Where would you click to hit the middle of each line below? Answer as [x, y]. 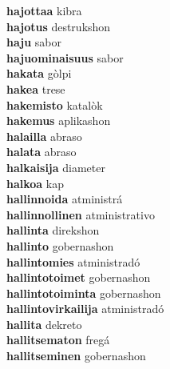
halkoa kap [36, 183]
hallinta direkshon [53, 230]
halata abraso [42, 152]
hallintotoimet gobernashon [79, 277]
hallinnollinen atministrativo [81, 214]
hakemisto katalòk [55, 104]
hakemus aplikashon [59, 120]
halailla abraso [44, 136]
